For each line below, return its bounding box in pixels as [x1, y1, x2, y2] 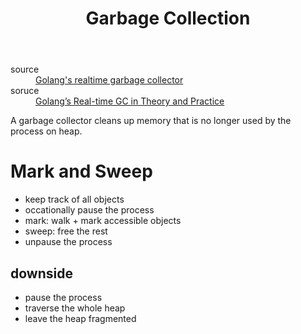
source [10, 63, 40, 76]
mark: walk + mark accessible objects [24, 215, 182, 227]
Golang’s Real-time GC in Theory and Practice [35, 95, 225, 107]
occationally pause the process [24, 204, 155, 216]
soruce [10, 85, 40, 97]
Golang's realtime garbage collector [35, 74, 184, 86]
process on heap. [10, 125, 83, 137]
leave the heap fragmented [24, 312, 137, 324]
